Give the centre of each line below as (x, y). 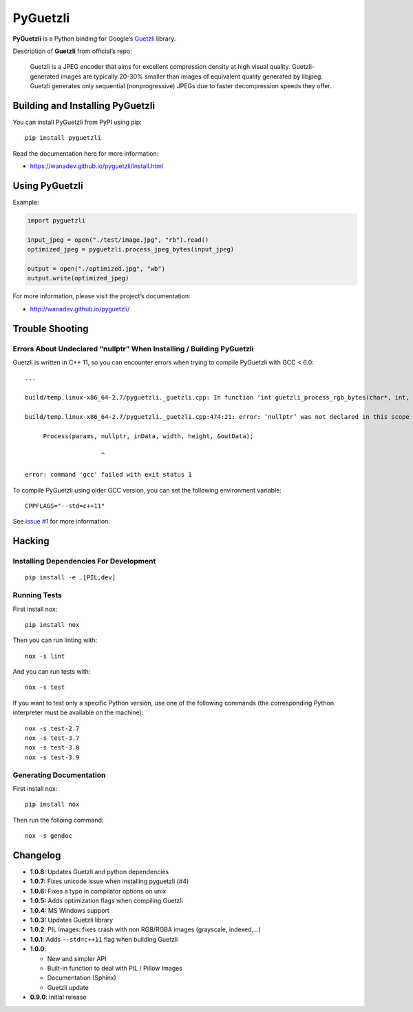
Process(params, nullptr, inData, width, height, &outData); (148, 436)
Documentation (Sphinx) (82, 978)
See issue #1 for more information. (61, 522)
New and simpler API (77, 958)
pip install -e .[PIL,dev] (71, 578)
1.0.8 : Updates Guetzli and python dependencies (99, 872)
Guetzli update (68, 987)
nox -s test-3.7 (52, 738)
